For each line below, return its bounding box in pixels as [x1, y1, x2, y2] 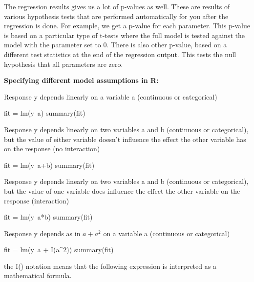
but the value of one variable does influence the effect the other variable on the [4, 185, 240, 196]
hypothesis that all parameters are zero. [4, 59, 123, 69]
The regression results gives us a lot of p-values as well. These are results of [4, 1, 230, 11]
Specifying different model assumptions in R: [4, 75, 159, 85]
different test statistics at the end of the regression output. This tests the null [4, 49, 236, 59]
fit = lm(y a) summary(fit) [4, 108, 85, 118]
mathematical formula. [4, 270, 72, 281]
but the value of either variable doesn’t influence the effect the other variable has [4, 134, 246, 144]
